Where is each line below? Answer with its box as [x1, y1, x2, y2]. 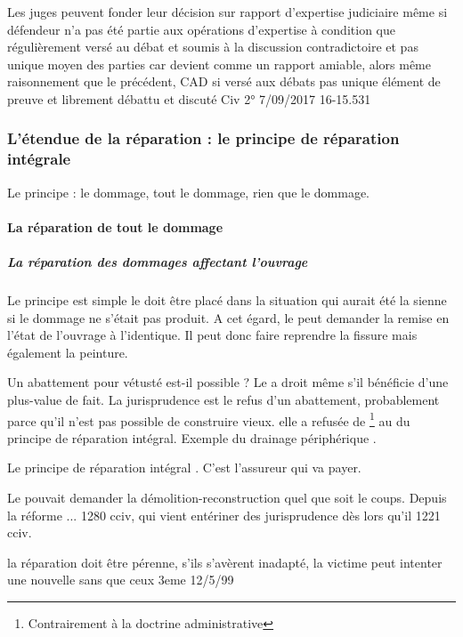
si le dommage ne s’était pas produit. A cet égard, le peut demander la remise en [7, 308, 450, 327]
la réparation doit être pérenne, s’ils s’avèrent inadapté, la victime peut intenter [7, 552, 443, 571]
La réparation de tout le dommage [7, 217, 223, 236]
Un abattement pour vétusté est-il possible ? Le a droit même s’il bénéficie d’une [7, 373, 449, 391]
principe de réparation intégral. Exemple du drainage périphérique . [7, 428, 377, 447]
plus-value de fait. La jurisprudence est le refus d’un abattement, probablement [7, 391, 440, 409]
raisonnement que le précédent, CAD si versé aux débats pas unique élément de [7, 72, 441, 91]
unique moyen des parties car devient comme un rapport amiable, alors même [7, 54, 431, 73]
